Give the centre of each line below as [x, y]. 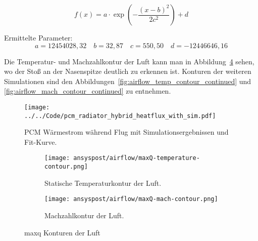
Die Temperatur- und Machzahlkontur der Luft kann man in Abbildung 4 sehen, [129, 61]
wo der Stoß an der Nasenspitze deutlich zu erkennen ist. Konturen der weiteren [128, 71]
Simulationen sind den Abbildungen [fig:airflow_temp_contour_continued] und [128, 81]
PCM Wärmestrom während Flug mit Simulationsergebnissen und [126, 132]
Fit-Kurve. [41, 142]
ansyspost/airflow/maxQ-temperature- [137, 158]
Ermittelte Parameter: [38, 37]
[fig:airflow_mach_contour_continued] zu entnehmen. [88, 91]
